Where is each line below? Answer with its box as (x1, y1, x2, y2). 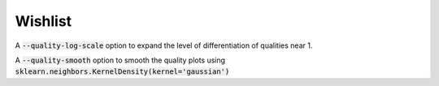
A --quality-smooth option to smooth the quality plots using (15, 55, 226, 65)
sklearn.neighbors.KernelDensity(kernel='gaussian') (15, 67, 230, 76)
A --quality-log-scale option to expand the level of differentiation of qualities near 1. (15, 41, 313, 50)
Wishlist (15, 12, 72, 30)
